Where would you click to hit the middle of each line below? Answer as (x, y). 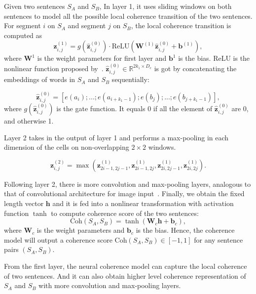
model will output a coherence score (58, 239)
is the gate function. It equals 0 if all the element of (134, 108)
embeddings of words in (40, 79)
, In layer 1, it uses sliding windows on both (165, 6)
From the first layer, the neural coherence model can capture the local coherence (126, 266)
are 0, (240, 108)
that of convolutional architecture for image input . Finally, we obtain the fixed (124, 193)
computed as (23, 35)
